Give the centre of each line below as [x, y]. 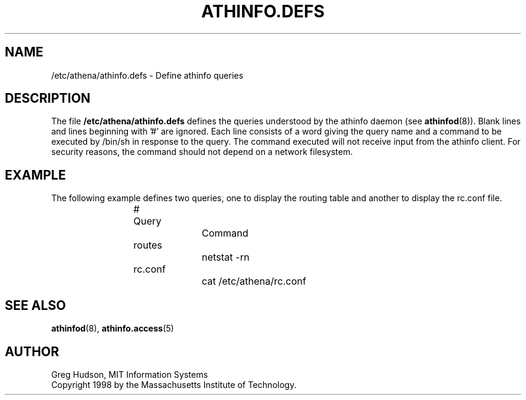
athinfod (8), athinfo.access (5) [113, 329]
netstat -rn [225, 257]
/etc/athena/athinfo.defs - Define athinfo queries [147, 75]
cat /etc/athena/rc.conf [254, 281]
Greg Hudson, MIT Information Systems [130, 374]
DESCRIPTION [48, 98]
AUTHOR [32, 351]
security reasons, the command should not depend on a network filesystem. [202, 152]
